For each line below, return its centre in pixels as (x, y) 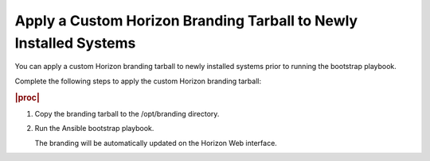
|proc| (27, 98)
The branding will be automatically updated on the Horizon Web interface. (156, 143)
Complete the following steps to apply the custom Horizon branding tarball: (138, 81)
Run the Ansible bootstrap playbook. (94, 128)
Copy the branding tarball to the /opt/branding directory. (127, 113)
